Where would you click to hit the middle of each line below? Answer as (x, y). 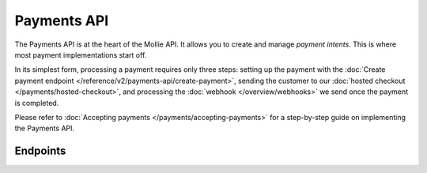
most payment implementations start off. (81, 55)
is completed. (37, 103)
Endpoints (40, 151)
